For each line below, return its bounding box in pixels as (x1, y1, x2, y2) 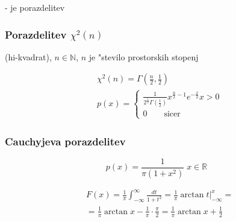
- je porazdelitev (5, 1, 65, 13)
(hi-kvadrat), (5, 50, 52, 63)
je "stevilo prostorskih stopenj (88, 50, 199, 63)
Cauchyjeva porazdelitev (5, 133, 126, 148)
